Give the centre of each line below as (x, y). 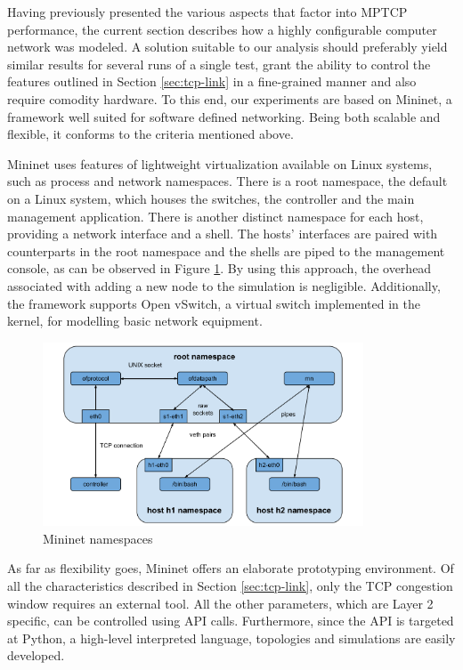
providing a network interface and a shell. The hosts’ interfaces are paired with (223, 234)
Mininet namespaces (98, 538)
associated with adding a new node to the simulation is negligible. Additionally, (224, 285)
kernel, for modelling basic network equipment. (135, 321)
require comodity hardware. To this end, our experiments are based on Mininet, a (230, 98)
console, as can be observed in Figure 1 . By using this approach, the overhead (219, 268)
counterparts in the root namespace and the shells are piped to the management (226, 250)
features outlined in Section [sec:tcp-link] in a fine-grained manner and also (212, 81)
